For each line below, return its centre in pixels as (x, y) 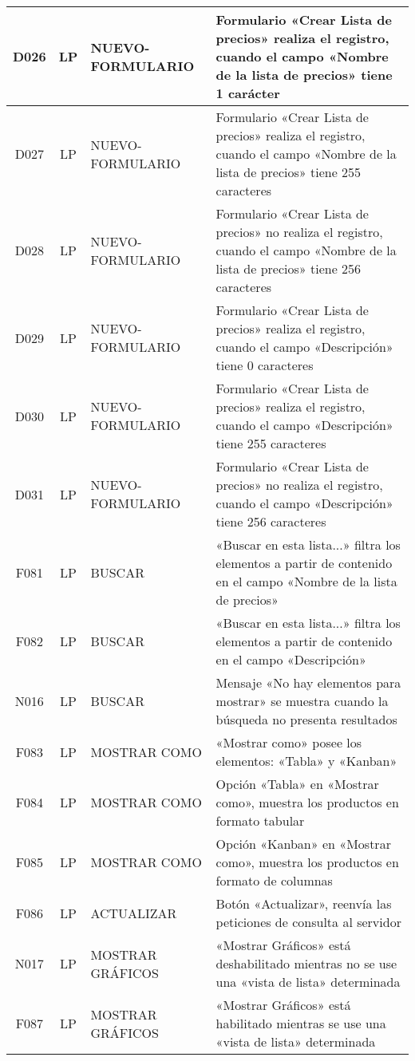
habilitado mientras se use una (301, 1023)
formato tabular (260, 820)
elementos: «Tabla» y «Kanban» (306, 761)
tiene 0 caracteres (265, 365)
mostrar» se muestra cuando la (302, 701)
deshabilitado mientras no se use (306, 963)
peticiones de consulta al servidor (308, 922)
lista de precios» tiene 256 (289, 268)
